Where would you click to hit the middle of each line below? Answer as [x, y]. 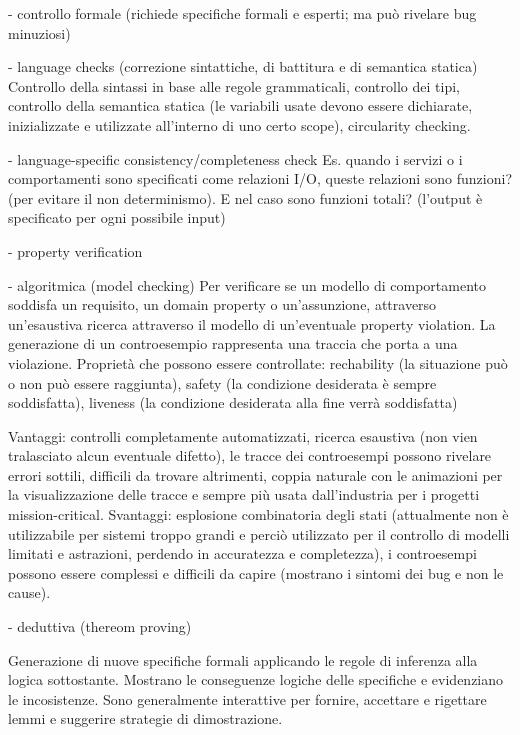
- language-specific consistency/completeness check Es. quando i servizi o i [235, 158]
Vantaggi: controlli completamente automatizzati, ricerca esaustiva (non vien [243, 435]
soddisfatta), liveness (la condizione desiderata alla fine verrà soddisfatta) [233, 402]
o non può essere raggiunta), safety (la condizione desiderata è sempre [222, 382]
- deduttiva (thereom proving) [100, 626]
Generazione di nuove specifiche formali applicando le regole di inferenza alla [243, 659]
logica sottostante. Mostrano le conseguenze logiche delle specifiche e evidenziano [256, 679]
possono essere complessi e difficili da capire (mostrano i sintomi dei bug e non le [256, 572]
